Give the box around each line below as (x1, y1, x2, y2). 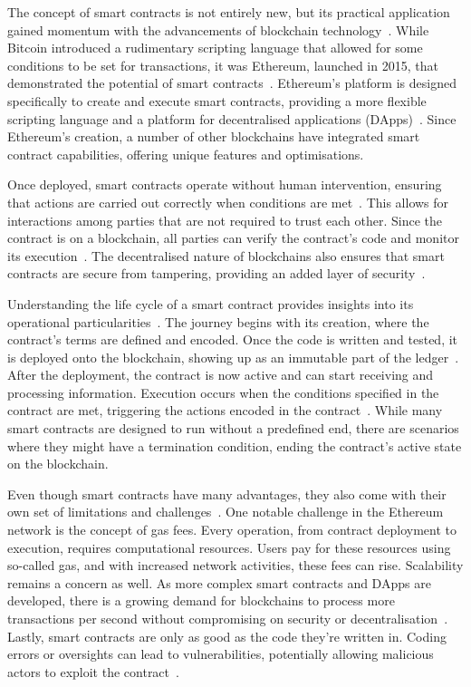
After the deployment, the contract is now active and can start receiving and (7, 365, 434, 384)
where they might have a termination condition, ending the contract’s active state (7, 436, 462, 455)
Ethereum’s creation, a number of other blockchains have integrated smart (7, 127, 420, 146)
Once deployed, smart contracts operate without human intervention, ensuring (7, 175, 442, 194)
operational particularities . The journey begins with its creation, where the (7, 312, 429, 331)
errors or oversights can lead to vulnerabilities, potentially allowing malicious (7, 644, 434, 663)
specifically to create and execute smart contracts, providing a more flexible (7, 91, 427, 110)
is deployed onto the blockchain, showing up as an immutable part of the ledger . (7, 347, 459, 366)
